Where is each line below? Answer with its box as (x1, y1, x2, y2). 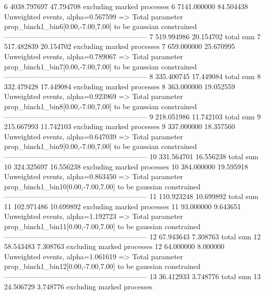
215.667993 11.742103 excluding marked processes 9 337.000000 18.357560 (4, 121, 235, 132)
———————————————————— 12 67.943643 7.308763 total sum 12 (4, 231, 261, 241)
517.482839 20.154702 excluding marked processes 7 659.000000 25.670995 (4, 41, 235, 52)
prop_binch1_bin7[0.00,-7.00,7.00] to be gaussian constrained (4, 61, 197, 71)
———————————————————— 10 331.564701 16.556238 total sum (4, 151, 258, 161)
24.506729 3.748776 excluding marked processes (4, 281, 153, 291)
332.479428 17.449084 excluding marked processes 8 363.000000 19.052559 (4, 81, 235, 91)
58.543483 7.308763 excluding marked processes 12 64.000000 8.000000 (4, 241, 225, 252)
